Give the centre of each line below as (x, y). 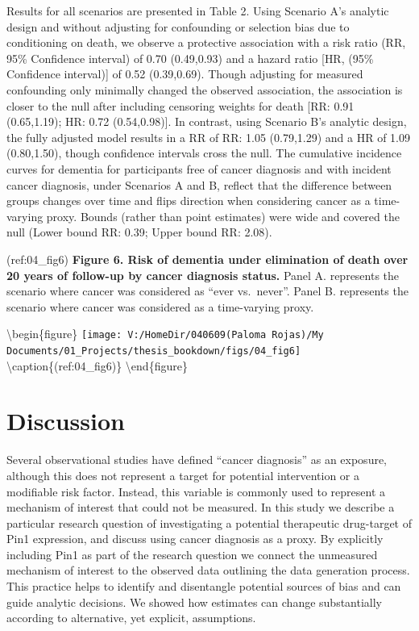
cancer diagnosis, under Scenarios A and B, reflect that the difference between (199, 184)
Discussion (66, 421)
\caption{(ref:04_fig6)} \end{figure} (97, 365)
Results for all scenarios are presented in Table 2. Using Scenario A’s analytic (198, 10)
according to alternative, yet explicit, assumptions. (131, 618)
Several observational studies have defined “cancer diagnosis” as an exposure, (197, 460)
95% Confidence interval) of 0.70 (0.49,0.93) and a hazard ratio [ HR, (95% (190, 58)
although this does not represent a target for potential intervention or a (183, 475)
